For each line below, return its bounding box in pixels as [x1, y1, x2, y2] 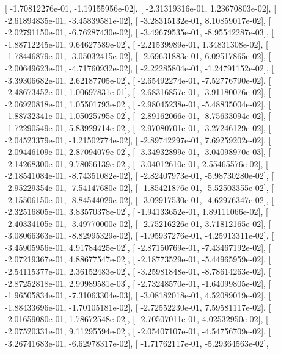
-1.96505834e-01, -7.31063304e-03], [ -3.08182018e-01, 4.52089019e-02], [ [5, 289, 271, 302]
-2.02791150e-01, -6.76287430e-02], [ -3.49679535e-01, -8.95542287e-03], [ [5, 26, 274, 38]
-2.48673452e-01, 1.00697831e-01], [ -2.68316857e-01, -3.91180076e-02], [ [5, 85, 271, 98]
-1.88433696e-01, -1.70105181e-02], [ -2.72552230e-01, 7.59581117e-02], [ [5, 300, 271, 313]
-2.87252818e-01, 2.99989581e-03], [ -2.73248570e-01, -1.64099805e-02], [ [5, 276, 271, 289]
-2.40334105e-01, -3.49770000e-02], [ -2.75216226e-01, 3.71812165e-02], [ [5, 217, 271, 229]
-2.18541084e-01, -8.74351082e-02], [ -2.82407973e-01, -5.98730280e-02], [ [5, 169, 274, 182]
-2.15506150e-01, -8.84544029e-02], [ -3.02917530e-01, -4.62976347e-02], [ [5, 193, 274, 206]
